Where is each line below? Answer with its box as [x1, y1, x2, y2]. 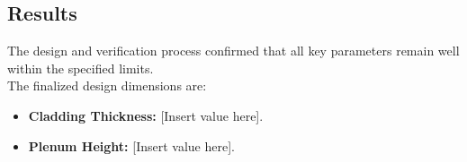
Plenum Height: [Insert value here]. [28, 136, 235, 155]
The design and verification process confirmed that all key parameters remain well [7, 41, 460, 60]
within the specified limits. [7, 58, 154, 77]
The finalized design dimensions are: [7, 76, 207, 95]
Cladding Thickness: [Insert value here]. [28, 106, 264, 124]
